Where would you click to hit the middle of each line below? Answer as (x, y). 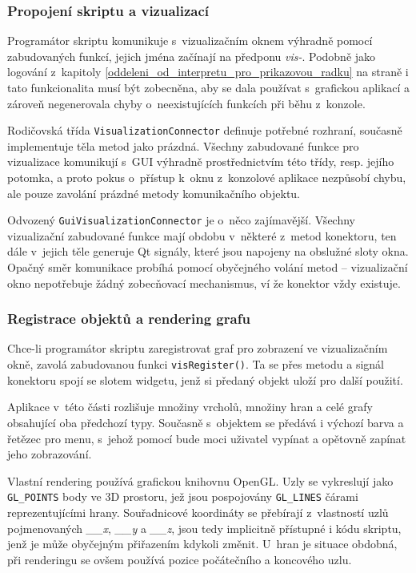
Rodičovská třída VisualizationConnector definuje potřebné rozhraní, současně (205, 130)
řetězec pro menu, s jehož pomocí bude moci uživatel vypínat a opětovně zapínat (207, 438)
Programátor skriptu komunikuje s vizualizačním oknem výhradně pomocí (190, 40)
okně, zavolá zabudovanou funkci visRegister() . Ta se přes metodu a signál (196, 364)
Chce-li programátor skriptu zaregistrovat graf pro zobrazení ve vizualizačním (198, 348)
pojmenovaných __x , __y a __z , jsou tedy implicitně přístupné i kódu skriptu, (204, 528)
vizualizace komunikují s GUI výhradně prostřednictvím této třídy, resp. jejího (201, 161)
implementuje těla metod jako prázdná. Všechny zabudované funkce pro (183, 145)
